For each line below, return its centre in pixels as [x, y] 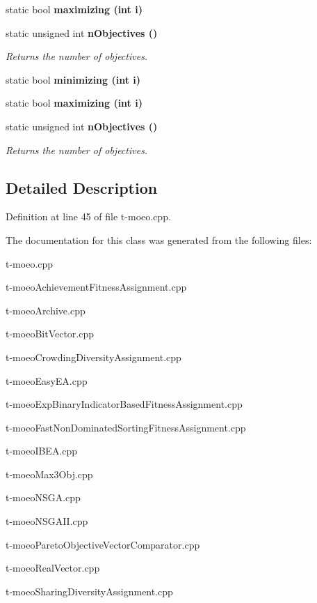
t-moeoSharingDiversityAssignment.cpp [89, 591]
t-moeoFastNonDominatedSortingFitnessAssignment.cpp [126, 427]
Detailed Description [82, 187]
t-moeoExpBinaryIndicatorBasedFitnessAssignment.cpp [124, 404]
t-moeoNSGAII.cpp [47, 521]
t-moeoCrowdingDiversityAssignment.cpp [94, 357]
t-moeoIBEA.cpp [42, 451]
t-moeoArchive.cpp [46, 310]
